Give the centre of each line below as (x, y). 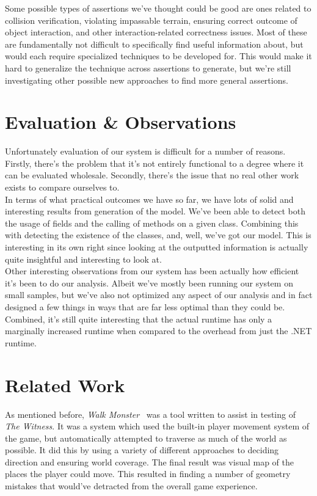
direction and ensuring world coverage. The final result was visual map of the (150, 461)
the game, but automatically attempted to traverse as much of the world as (146, 438)
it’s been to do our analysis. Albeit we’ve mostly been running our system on (149, 283)
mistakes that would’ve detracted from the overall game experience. (131, 486)
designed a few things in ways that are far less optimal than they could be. (145, 307)
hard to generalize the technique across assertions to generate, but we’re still (148, 67)
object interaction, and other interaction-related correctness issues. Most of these (156, 32)
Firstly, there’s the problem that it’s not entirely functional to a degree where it (155, 163)
